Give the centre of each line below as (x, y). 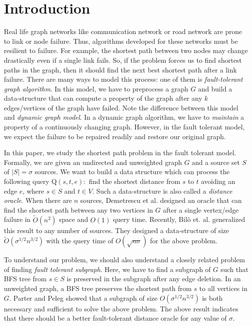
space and (74, 219)
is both (212, 298)
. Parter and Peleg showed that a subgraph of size (84, 298)
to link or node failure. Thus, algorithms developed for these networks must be (121, 41)
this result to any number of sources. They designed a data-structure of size (117, 230)
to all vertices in (223, 288)
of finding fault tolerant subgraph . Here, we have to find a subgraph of (107, 269)
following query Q (30, 181)
